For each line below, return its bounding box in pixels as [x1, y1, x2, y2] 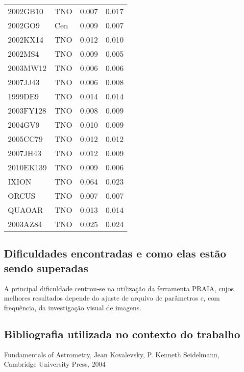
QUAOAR [8, 204, 43, 215]
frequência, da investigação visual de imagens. [4, 302, 142, 312]
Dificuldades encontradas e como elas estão [4, 246, 226, 261]
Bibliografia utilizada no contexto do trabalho [4, 326, 241, 341]
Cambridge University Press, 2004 [4, 359, 106, 369]
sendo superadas [4, 260, 89, 275]
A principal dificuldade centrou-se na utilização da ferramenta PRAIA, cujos [4, 283, 234, 293]
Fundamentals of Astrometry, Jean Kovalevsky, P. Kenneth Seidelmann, [4, 349, 220, 359]
